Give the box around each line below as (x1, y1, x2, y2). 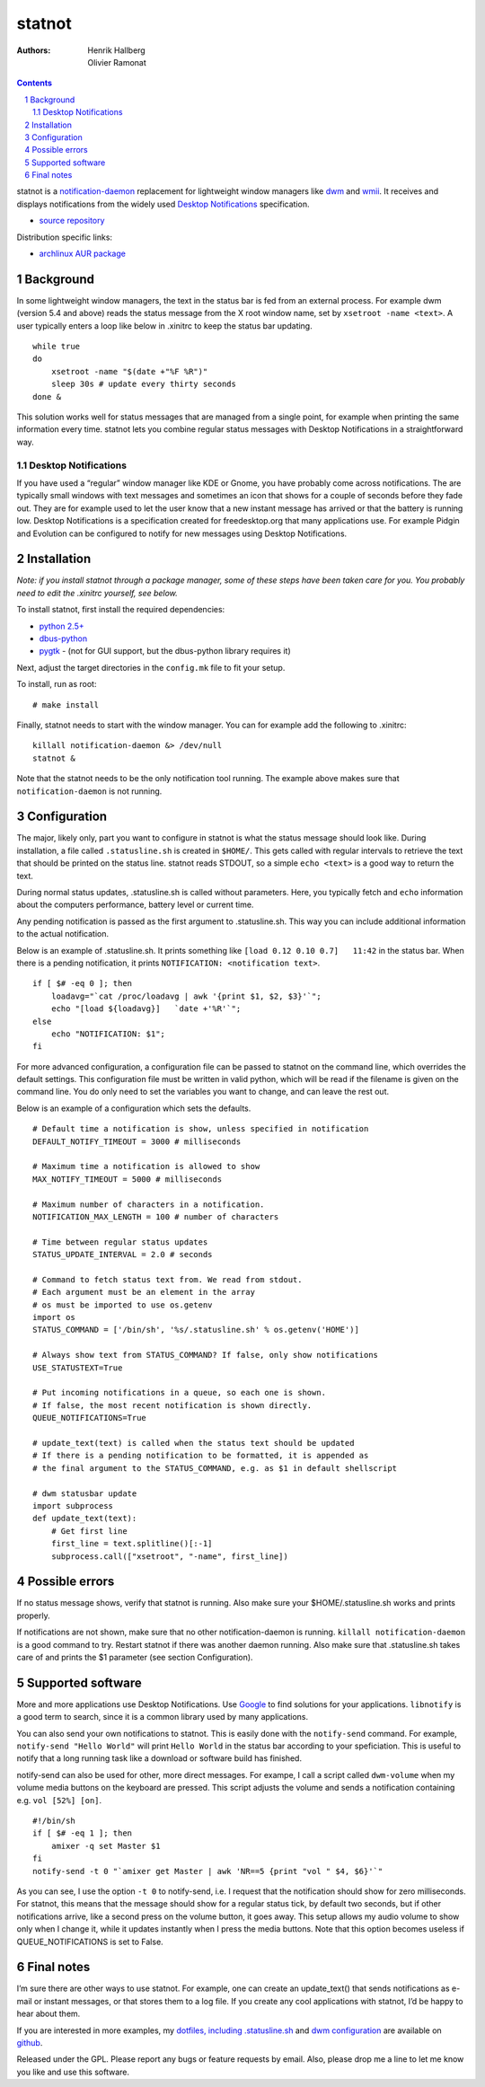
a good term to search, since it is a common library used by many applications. (16, 1712, 309, 1722)
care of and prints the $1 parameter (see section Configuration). (16, 1651, 253, 1662)
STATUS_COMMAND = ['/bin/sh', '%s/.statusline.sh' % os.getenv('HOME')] (32, 1325, 359, 1335)
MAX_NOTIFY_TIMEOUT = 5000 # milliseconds (32, 1174, 223, 1184)
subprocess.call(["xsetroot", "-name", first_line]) (50, 1551, 289, 1562)
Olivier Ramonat (87, 57, 147, 67)
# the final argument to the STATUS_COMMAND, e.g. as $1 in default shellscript (32, 1463, 398, 1473)
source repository (39, 216, 105, 226)
